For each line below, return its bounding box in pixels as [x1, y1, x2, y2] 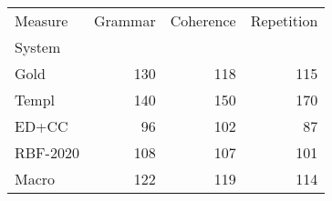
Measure [15, 10, 68, 31]
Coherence [170, 10, 236, 31]
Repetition [250, 10, 318, 31]
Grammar [93, 10, 156, 31]
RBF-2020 [15, 142, 79, 163]
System [15, 36, 61, 57]
